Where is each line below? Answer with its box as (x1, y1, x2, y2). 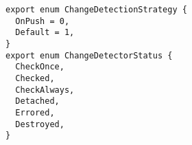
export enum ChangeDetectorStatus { (5, 50, 173, 60)
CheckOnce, (15, 62, 64, 72)
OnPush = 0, (15, 16, 70, 26)
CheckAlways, (15, 85, 75, 95)
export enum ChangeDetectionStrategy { (5, 5, 187, 14)
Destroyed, (15, 119, 64, 129)
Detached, (15, 96, 60, 107)
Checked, (15, 73, 55, 83)
